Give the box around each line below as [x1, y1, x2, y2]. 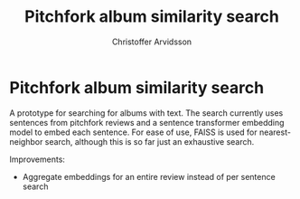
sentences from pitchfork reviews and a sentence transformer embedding [9, 117, 285, 128]
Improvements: [9, 154, 66, 165]
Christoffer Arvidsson [111, 36, 192, 47]
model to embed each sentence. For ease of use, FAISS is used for [9, 127, 258, 137]
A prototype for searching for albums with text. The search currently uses [9, 107, 284, 118]
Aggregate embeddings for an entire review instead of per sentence [22, 171, 276, 182]
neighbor [9, 136, 43, 147]
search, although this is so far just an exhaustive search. [44, 136, 255, 147]
